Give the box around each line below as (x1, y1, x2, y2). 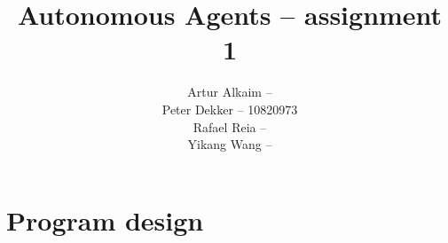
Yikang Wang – (187, 135, 272, 153)
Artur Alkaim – (187, 82, 272, 101)
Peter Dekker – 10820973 (161, 99, 298, 118)
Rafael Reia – (193, 117, 267, 136)
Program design (6, 201, 204, 238)
